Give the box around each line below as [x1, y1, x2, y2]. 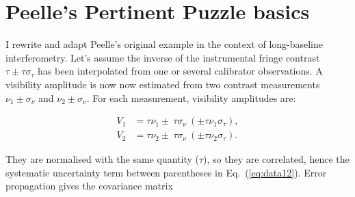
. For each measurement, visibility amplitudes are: [86, 90, 296, 105]
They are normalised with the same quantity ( [5, 152, 199, 166]
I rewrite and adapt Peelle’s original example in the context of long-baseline [5, 37, 324, 51]
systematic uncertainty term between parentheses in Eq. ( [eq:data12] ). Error [5, 165, 327, 179]
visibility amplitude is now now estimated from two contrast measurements [5, 77, 320, 91]
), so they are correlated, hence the [203, 152, 350, 166]
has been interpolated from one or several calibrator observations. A [38, 64, 323, 78]
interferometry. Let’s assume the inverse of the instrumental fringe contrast [5, 50, 320, 64]
